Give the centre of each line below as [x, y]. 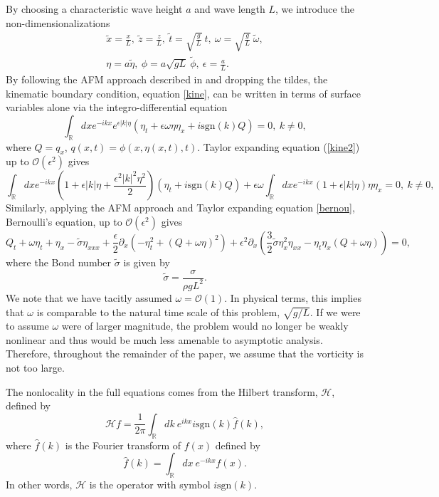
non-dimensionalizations [58, 22]
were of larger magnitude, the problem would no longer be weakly [205, 326]
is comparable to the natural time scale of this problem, [158, 312]
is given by [147, 262]
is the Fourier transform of [123, 445]
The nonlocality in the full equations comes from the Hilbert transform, [162, 391]
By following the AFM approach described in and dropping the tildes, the [167, 79]
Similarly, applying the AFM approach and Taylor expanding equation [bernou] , [180, 208]
